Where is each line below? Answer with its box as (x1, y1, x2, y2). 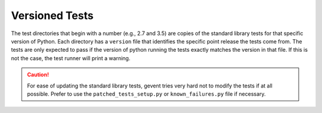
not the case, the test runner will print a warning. (11, 54, 131, 62)
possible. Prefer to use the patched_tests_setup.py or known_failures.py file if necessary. (27, 90, 266, 98)
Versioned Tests (11, 9, 94, 22)
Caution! (27, 71, 49, 79)
